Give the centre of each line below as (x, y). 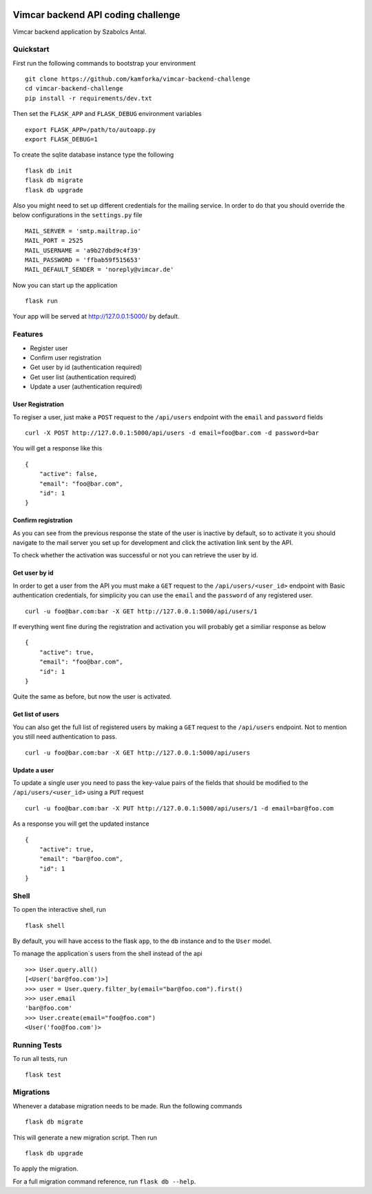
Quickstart (31, 50)
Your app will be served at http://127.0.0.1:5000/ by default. (96, 317)
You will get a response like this (58, 448)
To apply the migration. (45, 1168)
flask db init (49, 170)
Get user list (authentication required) (83, 377)
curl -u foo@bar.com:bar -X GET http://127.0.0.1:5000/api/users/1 (141, 611)
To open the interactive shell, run (60, 910)
